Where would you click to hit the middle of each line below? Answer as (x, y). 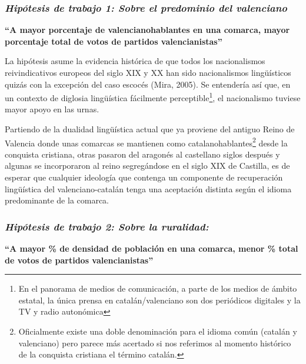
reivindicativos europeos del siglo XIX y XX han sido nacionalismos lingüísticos (148, 72)
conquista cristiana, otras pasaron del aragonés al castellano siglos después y (142, 154)
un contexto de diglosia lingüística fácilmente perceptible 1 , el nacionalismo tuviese (153, 97)
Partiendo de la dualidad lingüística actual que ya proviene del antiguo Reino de (150, 129)
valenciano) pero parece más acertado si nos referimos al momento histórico (155, 343)
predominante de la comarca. (57, 200)
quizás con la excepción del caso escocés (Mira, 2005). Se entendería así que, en (148, 84)
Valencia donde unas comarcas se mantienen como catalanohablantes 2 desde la (146, 142)
